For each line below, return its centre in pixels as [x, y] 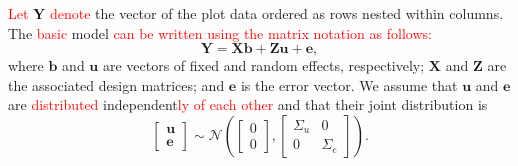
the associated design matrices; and [116, 84]
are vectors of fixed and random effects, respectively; [263, 65]
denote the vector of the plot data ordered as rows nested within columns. [276, 13]
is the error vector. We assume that [349, 84]
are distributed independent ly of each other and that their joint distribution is [248, 104]
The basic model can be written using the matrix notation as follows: [220, 32]
